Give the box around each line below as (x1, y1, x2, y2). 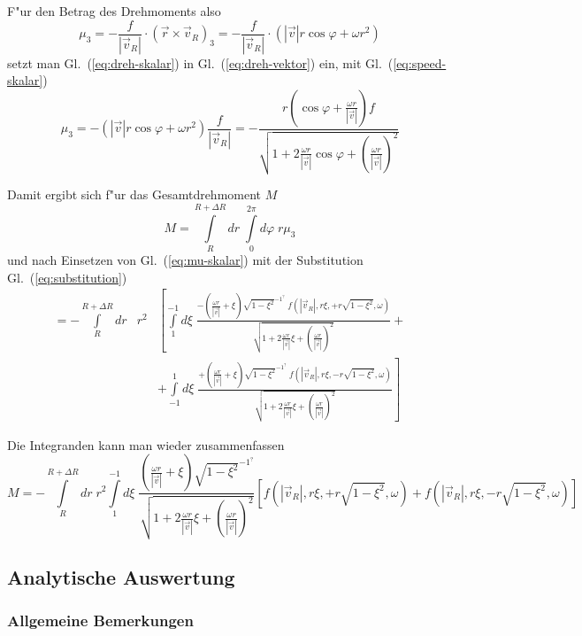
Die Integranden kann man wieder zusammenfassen (7, 435, 285, 454)
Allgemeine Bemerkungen (7, 609, 194, 632)
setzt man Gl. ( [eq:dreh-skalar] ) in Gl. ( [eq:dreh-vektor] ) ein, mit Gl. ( (7, 53, 394, 72)
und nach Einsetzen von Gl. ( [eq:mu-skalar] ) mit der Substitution (7, 251, 364, 269)
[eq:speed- (393, 53, 447, 72)
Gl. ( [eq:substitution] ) (7, 268, 127, 286)
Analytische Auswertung (7, 563, 235, 591)
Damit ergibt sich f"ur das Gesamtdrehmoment (7, 185, 262, 204)
